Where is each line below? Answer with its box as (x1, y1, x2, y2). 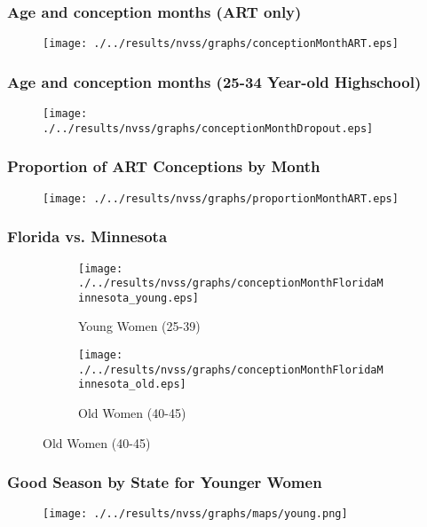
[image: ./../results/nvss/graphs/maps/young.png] (43, 507, 348, 521)
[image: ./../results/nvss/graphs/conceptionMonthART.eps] (43, 37, 399, 51)
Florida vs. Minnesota (7, 225, 168, 248)
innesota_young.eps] (78, 291, 200, 304)
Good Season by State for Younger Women (7, 471, 322, 493)
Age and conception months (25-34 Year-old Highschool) (7, 70, 422, 92)
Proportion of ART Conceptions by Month (7, 155, 320, 177)
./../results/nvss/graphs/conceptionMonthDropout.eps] (43, 122, 374, 135)
